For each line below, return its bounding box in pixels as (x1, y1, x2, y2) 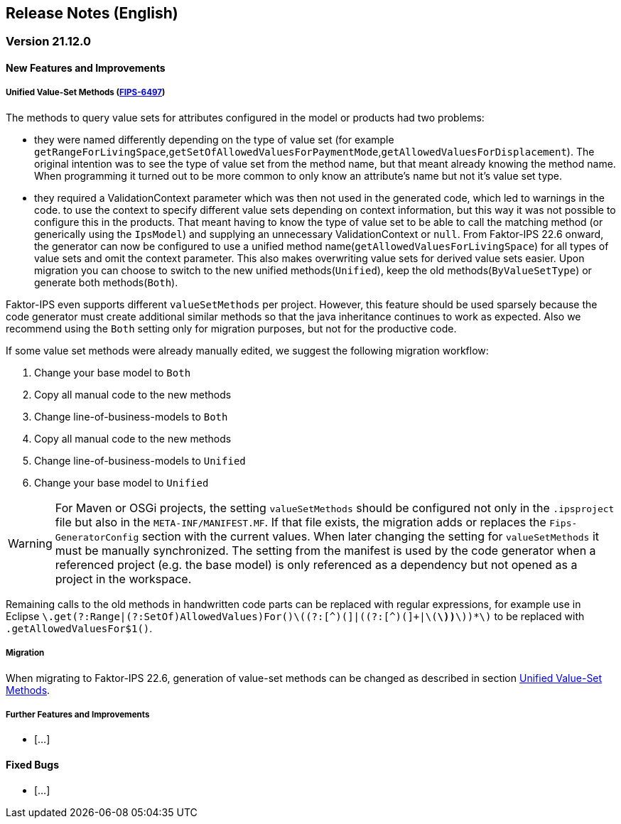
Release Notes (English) (6, 4, 178, 22)
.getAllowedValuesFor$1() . (6, 622, 153, 634)
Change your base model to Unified (34, 476, 209, 489)
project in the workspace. (55, 571, 192, 586)
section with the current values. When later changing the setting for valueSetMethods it (141, 528, 600, 543)
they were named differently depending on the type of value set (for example (34, 133, 394, 146)
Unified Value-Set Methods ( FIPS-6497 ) (6, 87, 166, 98)
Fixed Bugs (6, 758, 59, 771)
